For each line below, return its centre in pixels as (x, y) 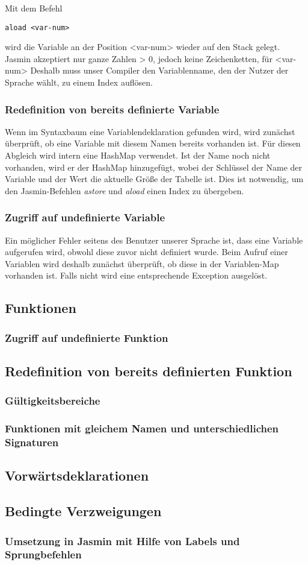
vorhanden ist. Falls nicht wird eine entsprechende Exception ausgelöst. (136, 275)
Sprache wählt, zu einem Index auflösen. (79, 82)
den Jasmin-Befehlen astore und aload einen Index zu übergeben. (125, 190)
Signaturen (32, 442)
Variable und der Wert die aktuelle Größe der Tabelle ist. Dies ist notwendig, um (154, 179)
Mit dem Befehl (34, 8)
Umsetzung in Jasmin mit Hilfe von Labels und (122, 541)
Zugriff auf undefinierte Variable (85, 217)
